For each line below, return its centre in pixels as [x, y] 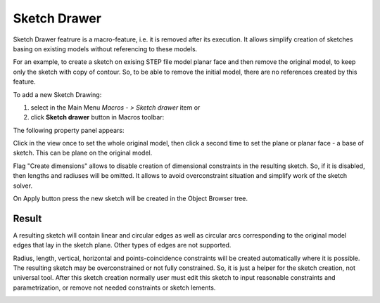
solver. [23, 186]
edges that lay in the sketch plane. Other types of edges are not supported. [122, 245]
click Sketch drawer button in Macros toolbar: [97, 117]
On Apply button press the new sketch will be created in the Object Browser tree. [131, 199]
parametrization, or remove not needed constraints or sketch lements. [114, 288]
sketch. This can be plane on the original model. [83, 153]
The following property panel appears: [69, 130]
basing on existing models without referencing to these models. [105, 49]
